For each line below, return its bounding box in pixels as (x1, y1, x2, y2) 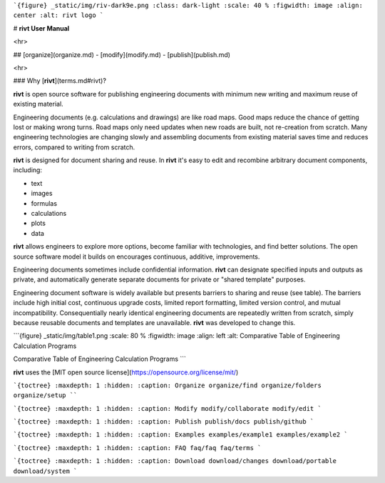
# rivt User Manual (13, 24, 70, 32)
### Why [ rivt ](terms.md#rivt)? (13, 76, 107, 85)
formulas (31, 199, 57, 207)
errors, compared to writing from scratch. (13, 143, 135, 151)
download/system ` (13, 467, 78, 475)
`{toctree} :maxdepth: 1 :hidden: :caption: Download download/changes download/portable (13, 457, 337, 465)
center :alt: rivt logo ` (13, 11, 104, 19)
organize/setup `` (13, 392, 78, 399)
